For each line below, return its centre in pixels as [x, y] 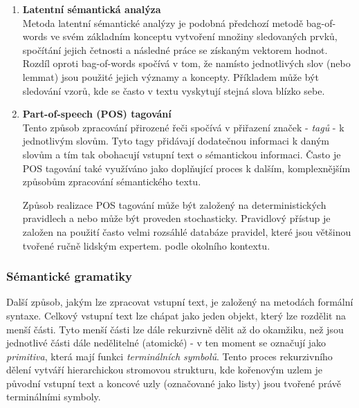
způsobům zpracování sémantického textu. [112, 182]
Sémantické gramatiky [69, 276]
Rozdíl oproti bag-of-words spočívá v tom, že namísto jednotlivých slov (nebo [186, 63]
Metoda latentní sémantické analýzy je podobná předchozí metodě [163, 22]
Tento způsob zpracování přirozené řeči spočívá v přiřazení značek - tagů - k [183, 127]
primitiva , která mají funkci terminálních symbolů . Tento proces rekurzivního [169, 356]
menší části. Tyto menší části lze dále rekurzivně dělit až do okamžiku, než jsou [175, 329]
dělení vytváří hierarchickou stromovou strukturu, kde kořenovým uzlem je [165, 370]
